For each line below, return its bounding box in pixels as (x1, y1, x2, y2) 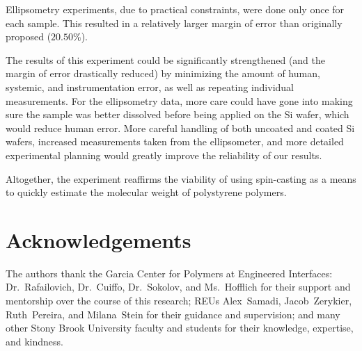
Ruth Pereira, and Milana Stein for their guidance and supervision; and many (6, 307, 340, 321)
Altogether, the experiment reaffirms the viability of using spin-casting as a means (6, 171, 356, 186)
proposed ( (6, 29, 52, 44)
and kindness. (6, 334, 64, 348)
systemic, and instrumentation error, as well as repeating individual (6, 79, 294, 94)
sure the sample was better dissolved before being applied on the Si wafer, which (6, 107, 349, 122)
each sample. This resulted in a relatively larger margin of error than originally (6, 15, 343, 30)
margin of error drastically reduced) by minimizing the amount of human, (6, 66, 320, 81)
